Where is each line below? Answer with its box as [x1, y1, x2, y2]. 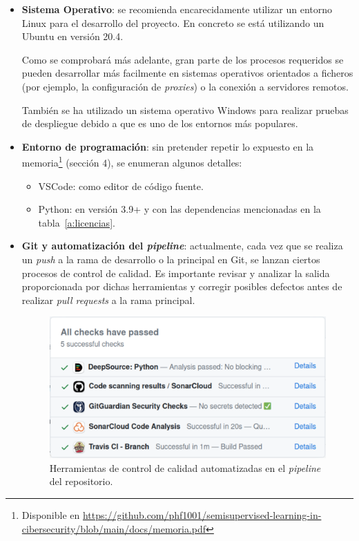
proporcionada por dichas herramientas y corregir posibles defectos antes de [21, 279, 342, 294]
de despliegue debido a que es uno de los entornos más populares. [21, 116, 298, 131]
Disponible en [21, 507, 80, 522]
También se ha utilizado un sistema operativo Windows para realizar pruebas [21, 102, 349, 117]
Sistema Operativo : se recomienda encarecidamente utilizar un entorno [21, 2, 333, 16]
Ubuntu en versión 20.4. [21, 29, 124, 44]
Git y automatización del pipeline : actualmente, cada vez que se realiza [21, 238, 343, 253]
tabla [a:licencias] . [38, 215, 115, 229]
